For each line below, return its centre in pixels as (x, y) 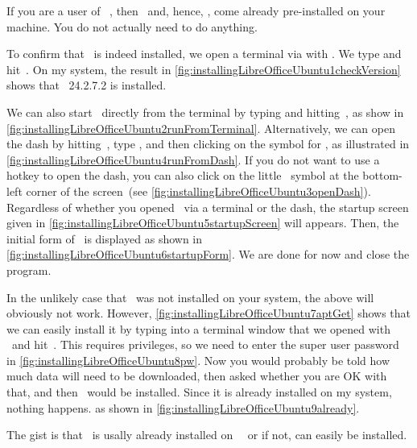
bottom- (382, 175)
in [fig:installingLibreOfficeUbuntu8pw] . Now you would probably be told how (198, 360)
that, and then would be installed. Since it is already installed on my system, (199, 392)
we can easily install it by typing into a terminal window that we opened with (198, 328)
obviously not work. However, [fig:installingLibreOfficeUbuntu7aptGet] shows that (209, 313)
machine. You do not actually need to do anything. (132, 26)
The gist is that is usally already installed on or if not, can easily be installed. (207, 435)
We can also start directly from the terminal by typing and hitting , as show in (205, 112)
